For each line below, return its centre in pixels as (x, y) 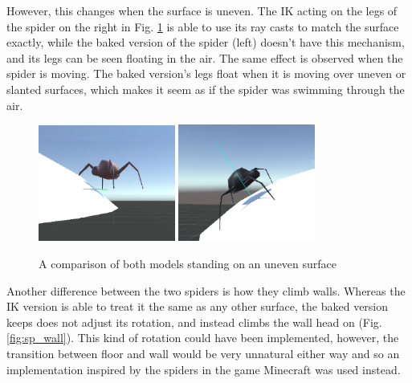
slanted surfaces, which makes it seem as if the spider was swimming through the (206, 89)
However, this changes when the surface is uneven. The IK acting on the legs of (202, 10)
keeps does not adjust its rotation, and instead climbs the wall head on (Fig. (194, 322)
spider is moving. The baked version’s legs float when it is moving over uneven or (206, 73)
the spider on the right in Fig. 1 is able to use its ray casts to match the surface (203, 26)
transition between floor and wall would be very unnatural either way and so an (203, 354)
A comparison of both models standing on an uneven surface (188, 264)
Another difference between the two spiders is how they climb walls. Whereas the (206, 290)
